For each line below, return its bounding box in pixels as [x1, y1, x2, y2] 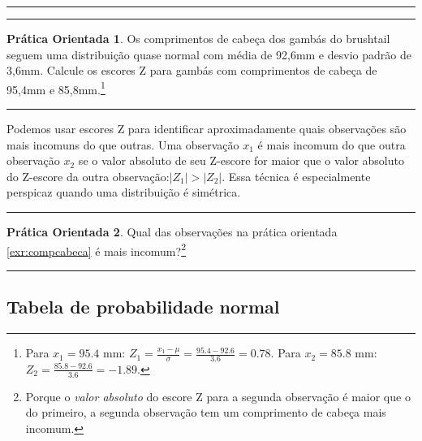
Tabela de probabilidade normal [6, 294, 280, 319]
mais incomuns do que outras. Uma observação [6, 136, 239, 153]
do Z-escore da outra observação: [6, 167, 170, 184]
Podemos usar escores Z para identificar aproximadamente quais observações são [6, 120, 407, 137]
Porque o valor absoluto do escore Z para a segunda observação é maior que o [25, 387, 411, 404]
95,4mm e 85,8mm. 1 [6, 78, 105, 97]
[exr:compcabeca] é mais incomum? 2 [6, 240, 186, 259]
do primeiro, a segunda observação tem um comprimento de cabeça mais [25, 404, 386, 421]
